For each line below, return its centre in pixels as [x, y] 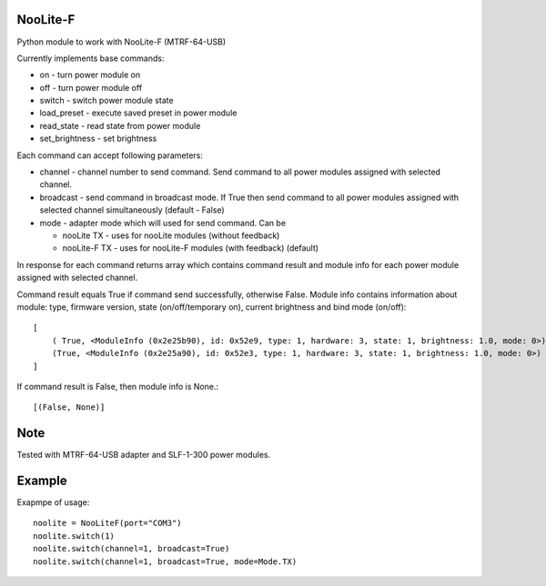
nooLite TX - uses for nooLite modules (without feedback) [171, 235]
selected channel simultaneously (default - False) [132, 210]
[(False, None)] [69, 407]
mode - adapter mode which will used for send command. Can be [163, 223]
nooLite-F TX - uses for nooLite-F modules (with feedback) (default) [190, 248]
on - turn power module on [90, 75]
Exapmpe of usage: [53, 502]
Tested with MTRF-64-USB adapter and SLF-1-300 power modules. [144, 455]
